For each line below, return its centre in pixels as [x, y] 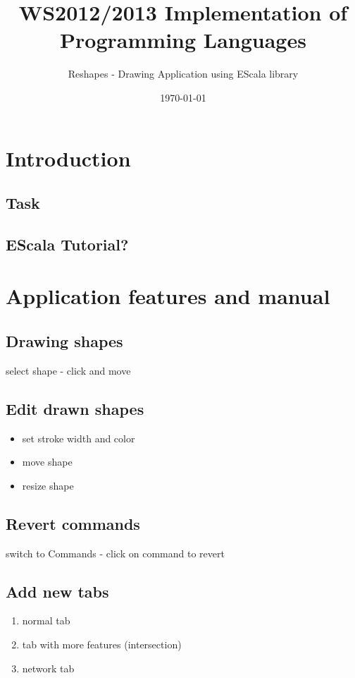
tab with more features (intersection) [102, 644]
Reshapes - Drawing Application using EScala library [183, 74]
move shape [47, 462]
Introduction [68, 158]
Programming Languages [183, 40]
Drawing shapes [64, 341]
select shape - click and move [68, 370]
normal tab [46, 621]
